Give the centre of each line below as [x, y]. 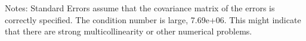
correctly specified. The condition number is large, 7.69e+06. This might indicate [153, 19]
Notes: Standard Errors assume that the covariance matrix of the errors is [140, 8]
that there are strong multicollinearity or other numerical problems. [129, 31]
